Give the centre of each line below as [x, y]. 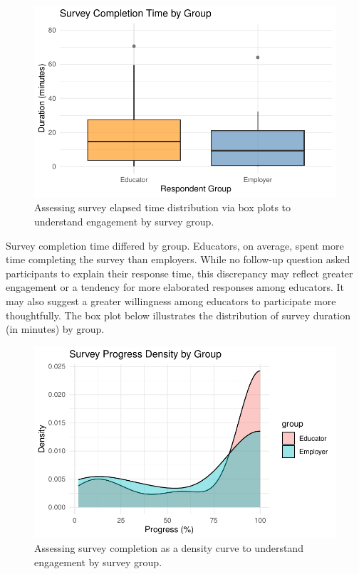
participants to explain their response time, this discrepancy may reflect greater [179, 273]
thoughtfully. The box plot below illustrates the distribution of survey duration [178, 315]
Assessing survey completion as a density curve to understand [169, 548]
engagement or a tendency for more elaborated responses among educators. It [175, 287]
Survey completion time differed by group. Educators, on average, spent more [175, 245]
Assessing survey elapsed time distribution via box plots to [163, 207]
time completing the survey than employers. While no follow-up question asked [178, 259]
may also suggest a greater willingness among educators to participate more [171, 301]
